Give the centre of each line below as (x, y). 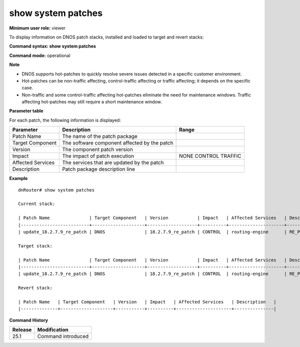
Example (18, 178)
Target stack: (35, 246)
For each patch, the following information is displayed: (65, 120)
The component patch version (98, 149)
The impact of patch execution (98, 156)
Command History (29, 320)
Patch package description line (98, 169)
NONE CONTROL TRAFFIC (210, 156)
